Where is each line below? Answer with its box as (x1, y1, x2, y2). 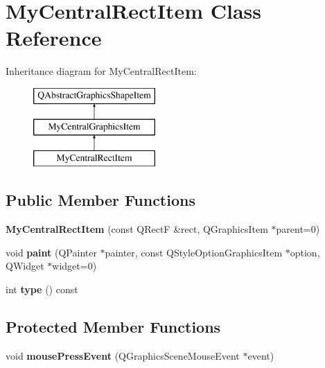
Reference (6, 24, 102, 52)
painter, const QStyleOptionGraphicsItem (105, 245, 283, 259)
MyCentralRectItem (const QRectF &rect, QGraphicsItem (6, 222, 268, 236)
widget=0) (52, 259, 97, 273)
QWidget (6, 259, 44, 273)
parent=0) (276, 222, 320, 236)
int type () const (6, 281, 78, 296)
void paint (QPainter (6, 245, 97, 259)
